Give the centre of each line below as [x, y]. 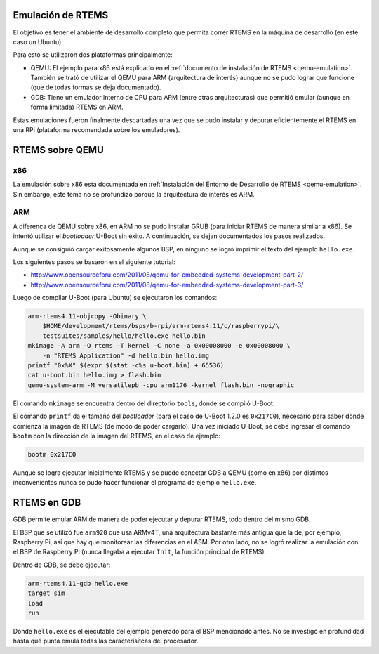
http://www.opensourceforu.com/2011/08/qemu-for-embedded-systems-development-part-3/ [167, 285]
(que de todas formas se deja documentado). [96, 87]
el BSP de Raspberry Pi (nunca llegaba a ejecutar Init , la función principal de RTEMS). [140, 552]
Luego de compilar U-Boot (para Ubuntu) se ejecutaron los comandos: [115, 298]
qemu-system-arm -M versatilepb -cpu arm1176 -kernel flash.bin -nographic [161, 385]
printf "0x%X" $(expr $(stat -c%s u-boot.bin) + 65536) [126, 365]
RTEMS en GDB [47, 503]
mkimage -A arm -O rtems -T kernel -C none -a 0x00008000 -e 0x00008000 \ [159, 346]
